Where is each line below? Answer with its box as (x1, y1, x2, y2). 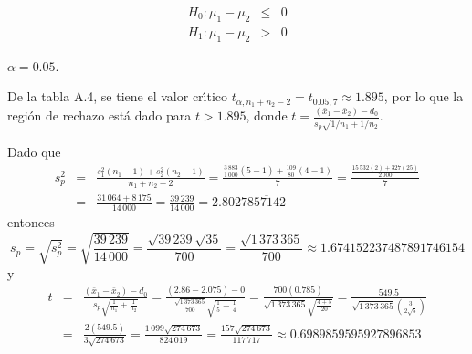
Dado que (7, 142, 61, 161)
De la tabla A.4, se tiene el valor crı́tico (7, 87, 228, 106)
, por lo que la (383, 87, 464, 106)
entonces (7, 213, 55, 232)
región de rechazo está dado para (7, 106, 192, 125)
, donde (246, 106, 288, 125)
